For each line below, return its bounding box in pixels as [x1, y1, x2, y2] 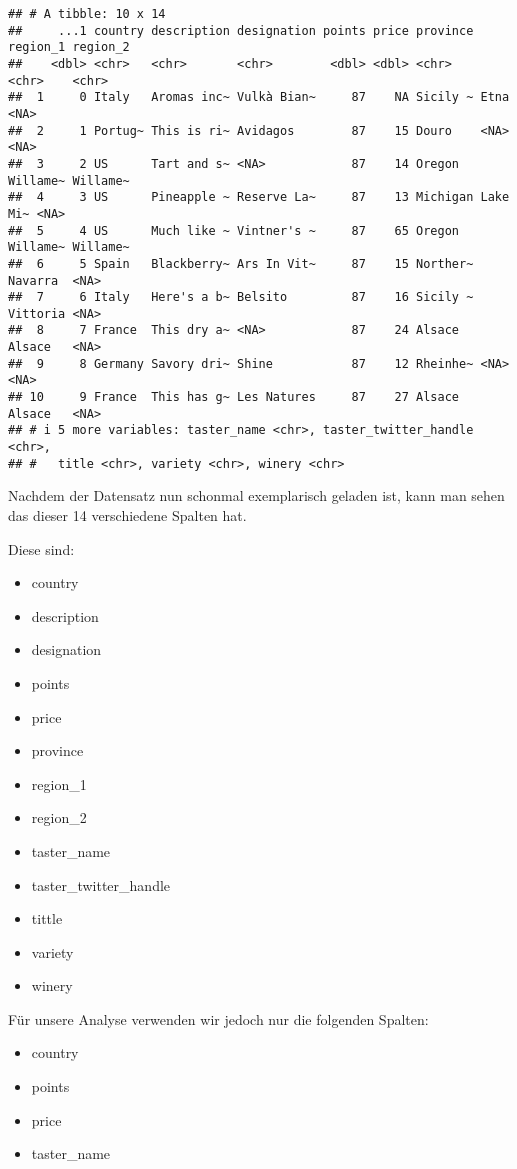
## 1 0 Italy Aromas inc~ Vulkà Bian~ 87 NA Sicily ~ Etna [8, 90, 510, 105]
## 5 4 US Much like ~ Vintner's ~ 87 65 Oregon [8, 223, 460, 238]
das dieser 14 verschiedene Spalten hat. [8, 504, 247, 525]
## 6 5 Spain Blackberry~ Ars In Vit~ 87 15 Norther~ [8, 256, 474, 271]
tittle [31, 908, 63, 929]
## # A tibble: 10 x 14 [8, 7, 166, 21]
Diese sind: [8, 538, 75, 559]
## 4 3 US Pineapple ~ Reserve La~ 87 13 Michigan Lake [8, 190, 510, 205]
